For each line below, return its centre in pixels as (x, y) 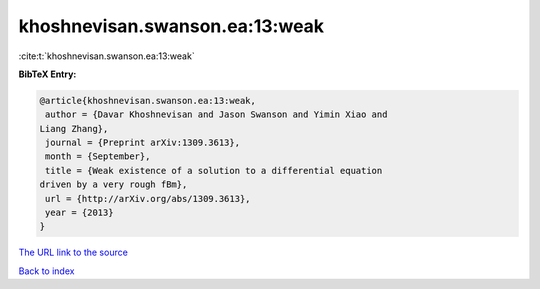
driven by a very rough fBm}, (113, 184)
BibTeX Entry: (47, 74)
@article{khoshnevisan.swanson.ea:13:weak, (148, 100)
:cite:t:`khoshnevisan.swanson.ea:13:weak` (106, 56)
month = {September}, (98, 156)
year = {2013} (79, 213)
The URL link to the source (73, 252)
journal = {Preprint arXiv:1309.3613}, (142, 143)
